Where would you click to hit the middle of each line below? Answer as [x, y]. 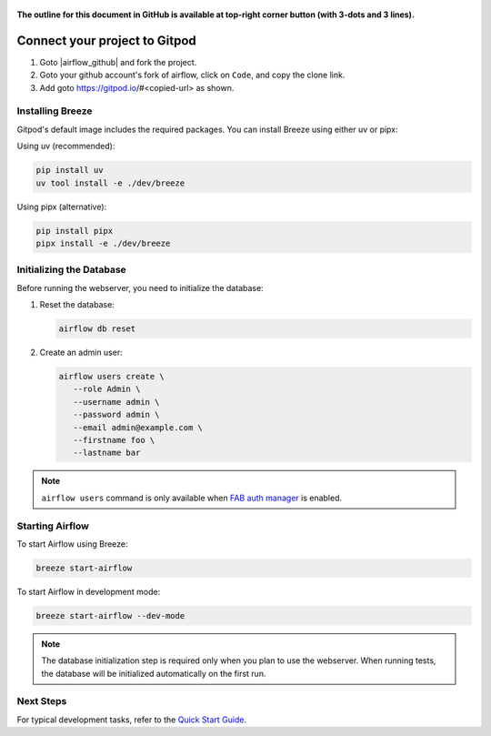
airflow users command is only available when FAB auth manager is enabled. [192, 498]
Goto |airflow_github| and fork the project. [118, 62]
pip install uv [70, 170]
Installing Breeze [55, 111]
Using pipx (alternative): [62, 207]
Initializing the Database [71, 270]
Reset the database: [77, 305]
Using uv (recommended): [66, 146]
